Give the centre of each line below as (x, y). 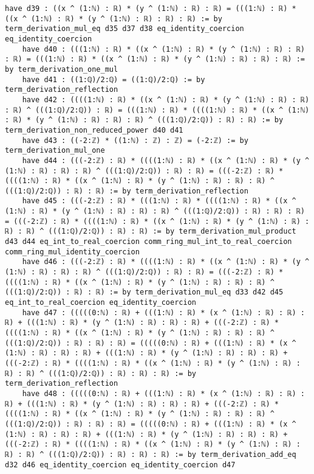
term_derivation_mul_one (55, 151)
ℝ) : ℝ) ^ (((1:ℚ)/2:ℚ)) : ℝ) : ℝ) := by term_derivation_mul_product (151, 232)
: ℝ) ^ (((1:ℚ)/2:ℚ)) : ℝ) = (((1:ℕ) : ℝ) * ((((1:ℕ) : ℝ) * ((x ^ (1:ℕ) (157, 110)
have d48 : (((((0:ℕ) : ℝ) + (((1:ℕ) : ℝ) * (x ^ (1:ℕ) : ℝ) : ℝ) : (163, 393)
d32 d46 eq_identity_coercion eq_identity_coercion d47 (120, 465)
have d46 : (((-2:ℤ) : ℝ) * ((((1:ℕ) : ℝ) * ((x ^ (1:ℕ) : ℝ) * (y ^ (166, 262)
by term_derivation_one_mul (62, 69)
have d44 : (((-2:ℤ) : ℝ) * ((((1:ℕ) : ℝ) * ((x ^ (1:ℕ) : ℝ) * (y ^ (166, 160)
